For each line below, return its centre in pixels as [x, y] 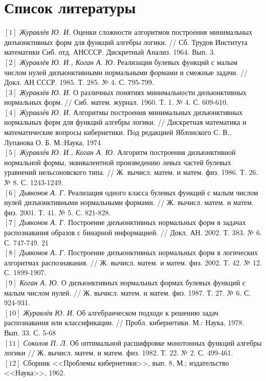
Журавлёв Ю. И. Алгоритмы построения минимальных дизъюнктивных [131, 112]
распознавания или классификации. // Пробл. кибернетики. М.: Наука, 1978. [124, 322]
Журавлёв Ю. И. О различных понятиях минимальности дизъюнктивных [133, 92]
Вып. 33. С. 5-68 [30, 332]
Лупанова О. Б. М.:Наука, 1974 [53, 142]
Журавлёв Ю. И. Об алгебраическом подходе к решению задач [121, 312]
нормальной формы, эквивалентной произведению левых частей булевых [118, 162]
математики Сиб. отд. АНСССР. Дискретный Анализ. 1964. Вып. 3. [110, 52]
